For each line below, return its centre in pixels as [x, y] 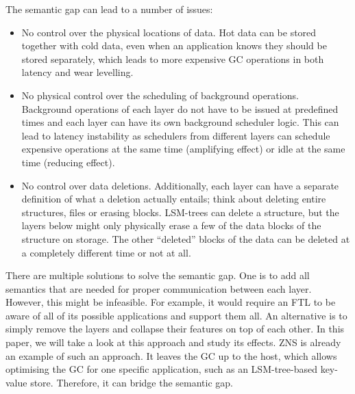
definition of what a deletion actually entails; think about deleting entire [174, 199]
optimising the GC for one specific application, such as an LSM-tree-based [161, 369]
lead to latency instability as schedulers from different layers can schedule [176, 135]
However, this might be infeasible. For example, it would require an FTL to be [171, 302]
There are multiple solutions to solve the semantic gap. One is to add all [158, 275]
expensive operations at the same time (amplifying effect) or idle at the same [183, 149]
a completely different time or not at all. [106, 252]
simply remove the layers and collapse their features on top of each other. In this [175, 329]
